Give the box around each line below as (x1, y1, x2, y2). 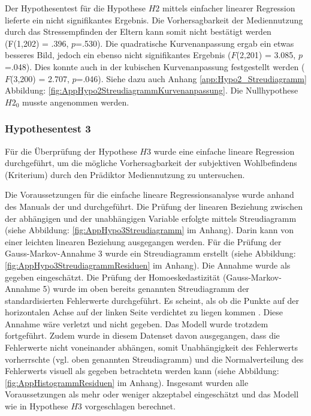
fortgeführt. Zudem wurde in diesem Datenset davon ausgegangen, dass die (5, 329, 280, 342)
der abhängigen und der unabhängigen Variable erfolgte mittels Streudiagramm (5, 212, 297, 224)
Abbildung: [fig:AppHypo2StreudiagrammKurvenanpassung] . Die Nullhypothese (5, 84, 298, 97)
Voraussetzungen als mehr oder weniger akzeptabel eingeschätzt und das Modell (5, 388, 299, 400)
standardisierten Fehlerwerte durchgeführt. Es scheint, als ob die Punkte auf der (5, 294, 299, 306)
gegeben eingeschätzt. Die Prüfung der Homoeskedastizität (5, 270, 221, 283)
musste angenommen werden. (22, 95, 129, 108)
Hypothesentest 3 (5, 121, 91, 136)
